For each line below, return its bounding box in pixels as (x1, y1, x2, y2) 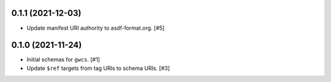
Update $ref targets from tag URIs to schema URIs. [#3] (26, 64, 170, 72)
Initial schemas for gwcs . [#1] (26, 56, 101, 63)
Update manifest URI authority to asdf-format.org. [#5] (26, 24, 165, 32)
